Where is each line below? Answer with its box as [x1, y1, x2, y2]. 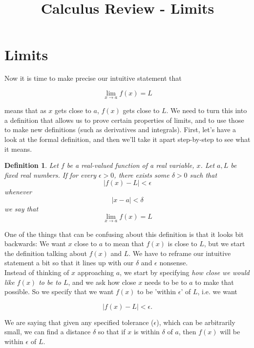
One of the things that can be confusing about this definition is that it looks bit [4, 229, 244, 239]
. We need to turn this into [166, 105, 247, 116]
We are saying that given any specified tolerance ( [4, 317, 154, 327]
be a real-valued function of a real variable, [66, 160, 194, 170]
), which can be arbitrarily [156, 317, 235, 327]
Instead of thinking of [4, 267, 69, 278]
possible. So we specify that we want [4, 286, 114, 297]
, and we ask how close [68, 277, 136, 287]
